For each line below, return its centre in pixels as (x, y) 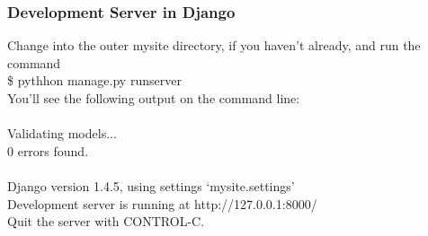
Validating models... (62, 133)
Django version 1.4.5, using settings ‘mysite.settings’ (151, 185)
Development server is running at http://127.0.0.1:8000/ (162, 203)
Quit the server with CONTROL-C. (106, 221)
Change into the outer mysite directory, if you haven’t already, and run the (214, 45)
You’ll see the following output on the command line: (154, 98)
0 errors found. (48, 150)
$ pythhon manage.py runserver (94, 80)
